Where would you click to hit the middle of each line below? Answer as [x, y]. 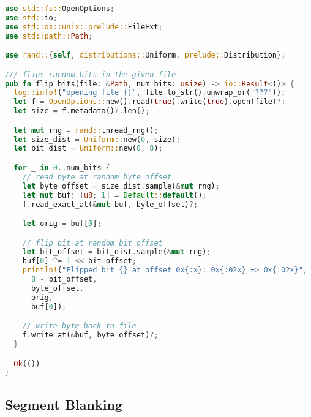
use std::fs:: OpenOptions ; [60, 9]
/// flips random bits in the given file [91, 74]
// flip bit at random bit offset [92, 243]
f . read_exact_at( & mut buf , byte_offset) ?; [110, 204]
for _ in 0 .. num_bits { [62, 168]
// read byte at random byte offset [97, 177]
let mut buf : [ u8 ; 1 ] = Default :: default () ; [114, 195]
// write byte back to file [79, 326]
